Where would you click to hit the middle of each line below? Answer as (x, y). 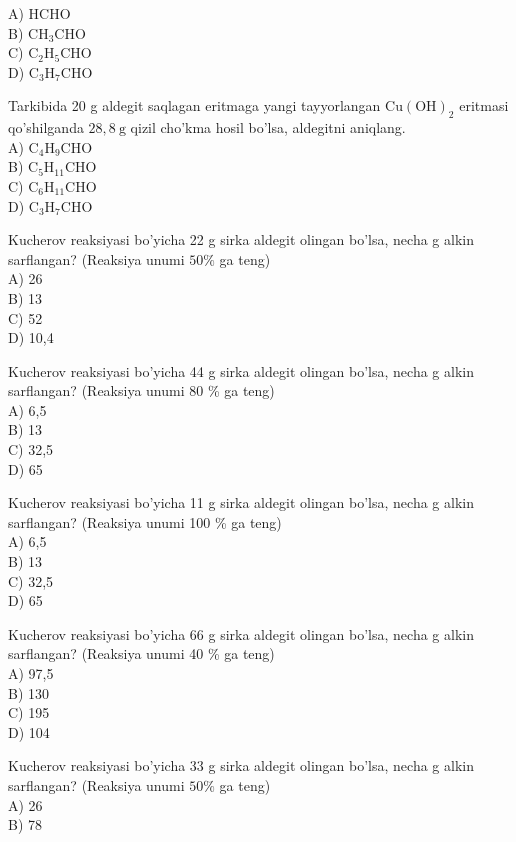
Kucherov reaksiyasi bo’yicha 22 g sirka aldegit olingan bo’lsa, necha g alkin (241, 239)
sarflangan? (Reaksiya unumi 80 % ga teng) (141, 390)
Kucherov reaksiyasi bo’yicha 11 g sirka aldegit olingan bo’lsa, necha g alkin (241, 502)
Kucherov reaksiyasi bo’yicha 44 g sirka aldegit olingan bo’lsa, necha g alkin (241, 370)
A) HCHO (39, 13)
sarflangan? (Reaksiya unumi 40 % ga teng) (141, 653)
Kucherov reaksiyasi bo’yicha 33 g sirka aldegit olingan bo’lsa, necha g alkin (241, 765)
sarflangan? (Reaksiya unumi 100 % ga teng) (145, 521)
